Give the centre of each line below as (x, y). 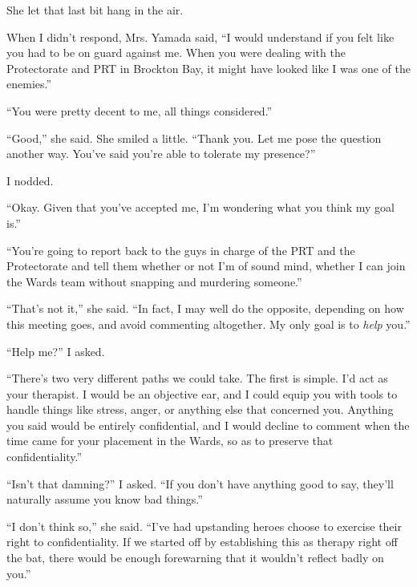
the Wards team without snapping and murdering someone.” (154, 281)
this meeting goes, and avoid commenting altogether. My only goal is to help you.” (208, 324)
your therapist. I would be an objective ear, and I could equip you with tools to (202, 393)
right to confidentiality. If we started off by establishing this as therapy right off (202, 542)
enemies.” (29, 84)
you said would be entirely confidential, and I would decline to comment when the (208, 425)
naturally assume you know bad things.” (105, 499)
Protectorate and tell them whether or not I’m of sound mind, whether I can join (206, 266)
